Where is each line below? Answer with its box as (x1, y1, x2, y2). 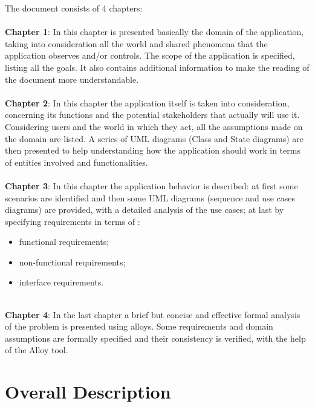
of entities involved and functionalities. (5, 155, 148, 168)
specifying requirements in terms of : (5, 215, 140, 227)
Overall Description (5, 379, 171, 404)
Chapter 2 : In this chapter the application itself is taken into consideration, (5, 96, 290, 109)
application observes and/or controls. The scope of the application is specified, (5, 49, 295, 62)
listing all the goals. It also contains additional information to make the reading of (5, 60, 310, 73)
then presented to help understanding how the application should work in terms (5, 144, 300, 157)
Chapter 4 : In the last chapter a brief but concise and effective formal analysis (5, 308, 300, 321)
